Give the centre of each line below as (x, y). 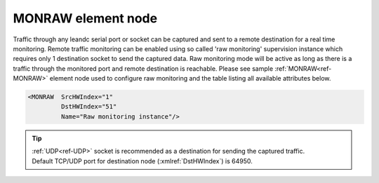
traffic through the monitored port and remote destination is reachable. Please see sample (143, 68)
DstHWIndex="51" (89, 107)
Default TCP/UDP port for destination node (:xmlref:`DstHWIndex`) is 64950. (142, 161)
